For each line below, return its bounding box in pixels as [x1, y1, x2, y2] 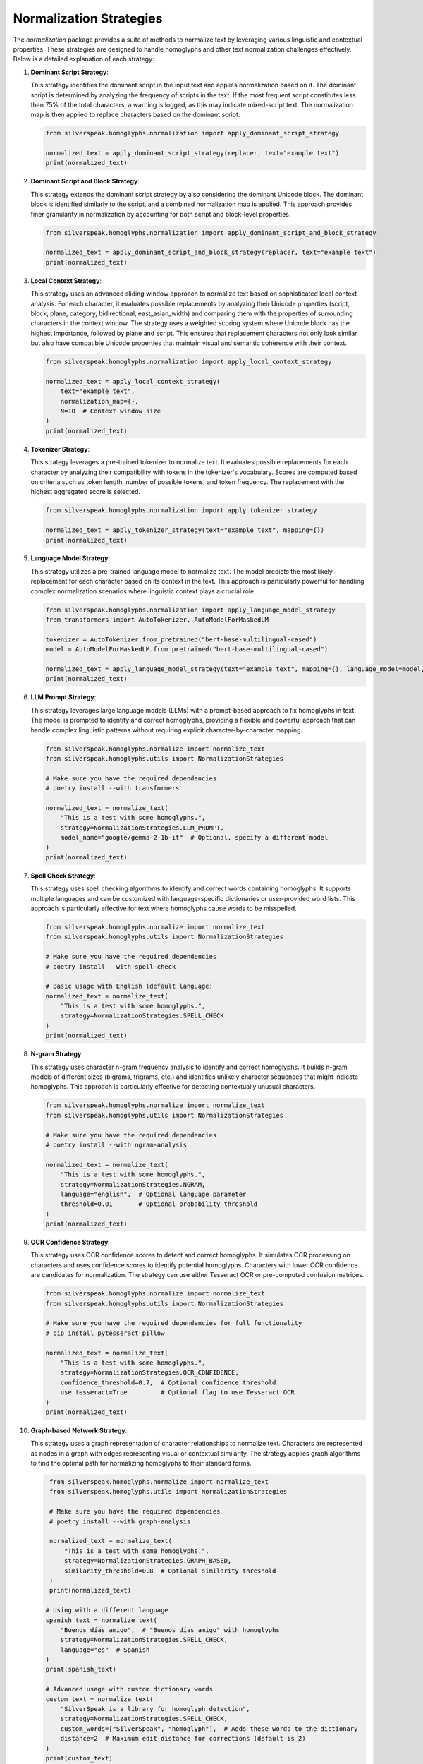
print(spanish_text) [45, 1665, 116, 1674]
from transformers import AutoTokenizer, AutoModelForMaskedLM [45, 616, 269, 624]
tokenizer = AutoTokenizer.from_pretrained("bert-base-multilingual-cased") [45, 635, 317, 644]
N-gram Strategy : [30, 1050, 84, 1058]
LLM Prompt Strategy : [30, 693, 97, 701]
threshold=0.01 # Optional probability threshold [60, 1200, 258, 1208]
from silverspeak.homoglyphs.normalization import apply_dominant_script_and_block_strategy [45, 229, 376, 236]
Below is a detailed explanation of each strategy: [13, 55, 154, 64]
